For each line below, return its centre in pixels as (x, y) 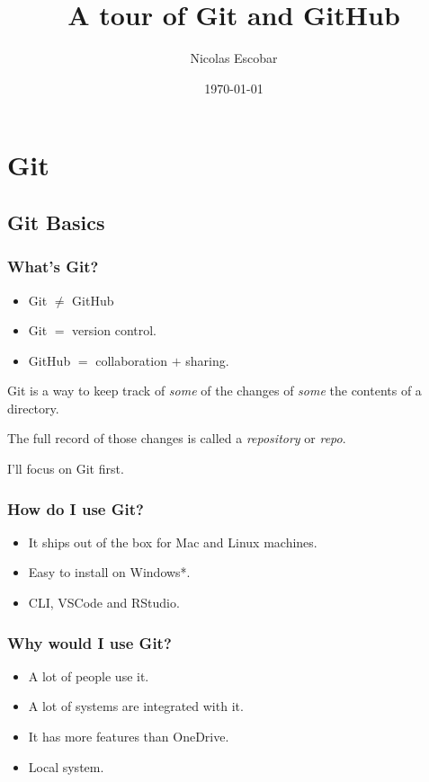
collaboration (131, 360)
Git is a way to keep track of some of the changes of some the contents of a (214, 391)
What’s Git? (53, 267)
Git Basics (56, 222)
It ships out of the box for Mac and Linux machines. (173, 542)
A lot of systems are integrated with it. (136, 706)
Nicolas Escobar (234, 58)
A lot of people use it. (89, 675)
